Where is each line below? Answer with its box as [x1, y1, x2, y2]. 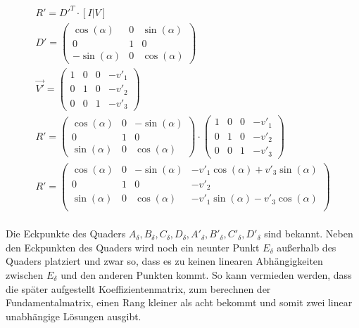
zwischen [6, 267, 44, 282]
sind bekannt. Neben [264, 226, 353, 241]
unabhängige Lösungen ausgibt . [6, 308, 141, 323]
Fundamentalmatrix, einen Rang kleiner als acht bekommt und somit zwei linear [6, 295, 353, 310]
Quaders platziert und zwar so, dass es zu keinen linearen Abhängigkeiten [6, 254, 323, 268]
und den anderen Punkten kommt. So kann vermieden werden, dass [61, 267, 352, 282]
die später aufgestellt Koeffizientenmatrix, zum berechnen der [6, 281, 271, 296]
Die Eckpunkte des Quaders [6, 226, 126, 241]
